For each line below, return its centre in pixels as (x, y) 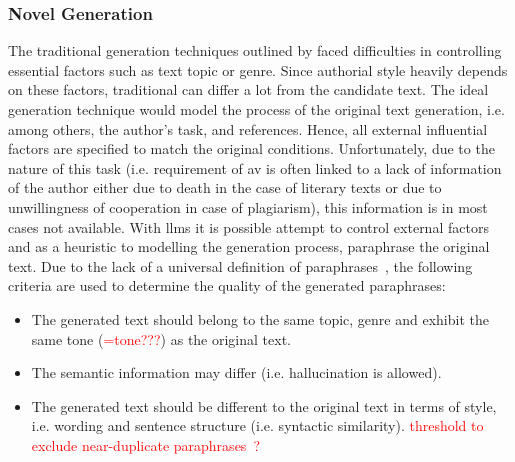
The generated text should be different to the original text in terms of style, (264, 405)
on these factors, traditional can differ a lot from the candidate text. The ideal (248, 89)
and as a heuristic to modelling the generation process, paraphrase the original (249, 246)
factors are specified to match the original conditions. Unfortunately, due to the (251, 148)
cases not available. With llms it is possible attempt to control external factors (248, 226)
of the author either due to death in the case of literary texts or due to (225, 187)
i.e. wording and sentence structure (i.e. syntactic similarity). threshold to (257, 425)
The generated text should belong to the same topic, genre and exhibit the (260, 318)
